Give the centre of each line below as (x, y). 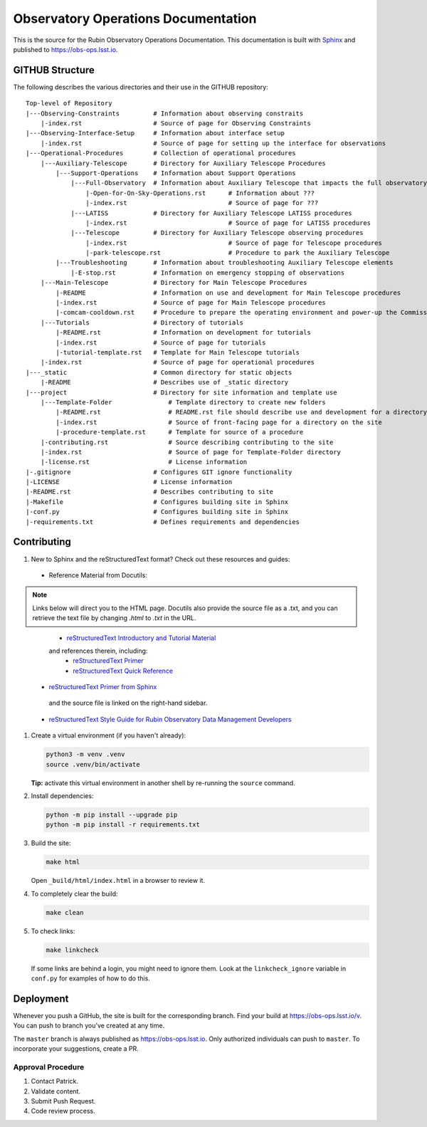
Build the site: (51, 843)
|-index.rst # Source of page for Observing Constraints (175, 124)
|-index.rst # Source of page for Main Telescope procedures (191, 303)
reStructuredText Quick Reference (123, 671)
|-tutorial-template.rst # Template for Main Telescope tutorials (178, 352)
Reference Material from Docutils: (98, 575)
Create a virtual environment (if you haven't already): (109, 735)
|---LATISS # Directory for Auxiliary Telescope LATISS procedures (211, 213)
